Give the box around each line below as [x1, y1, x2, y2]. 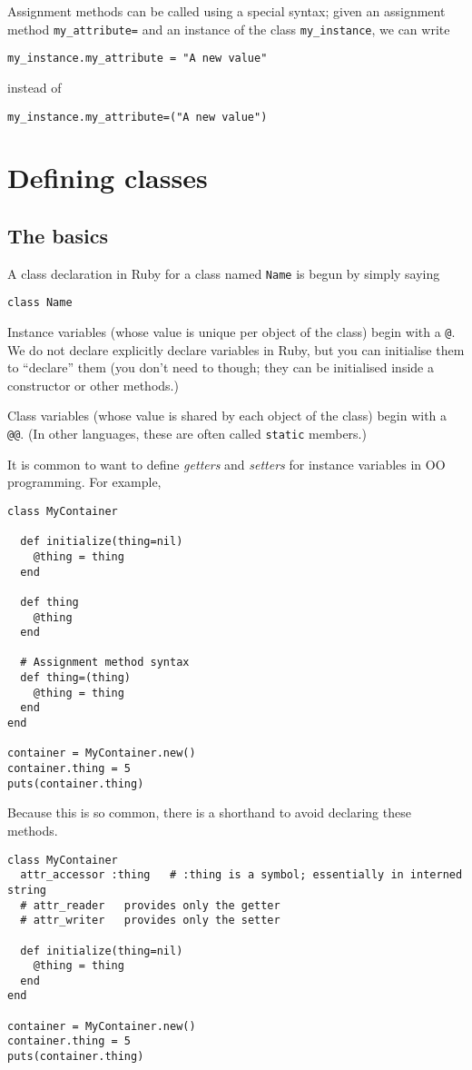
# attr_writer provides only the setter [20, 914, 280, 927]
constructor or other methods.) [7, 375, 179, 394]
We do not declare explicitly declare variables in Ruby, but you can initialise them [7, 340, 465, 359]
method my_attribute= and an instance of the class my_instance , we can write [7, 19, 450, 38]
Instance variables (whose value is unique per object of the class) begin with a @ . [7, 322, 456, 342]
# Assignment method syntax [20, 656, 190, 669]
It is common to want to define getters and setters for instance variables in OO [7, 454, 446, 473]
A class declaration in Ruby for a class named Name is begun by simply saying [7, 263, 440, 282]
